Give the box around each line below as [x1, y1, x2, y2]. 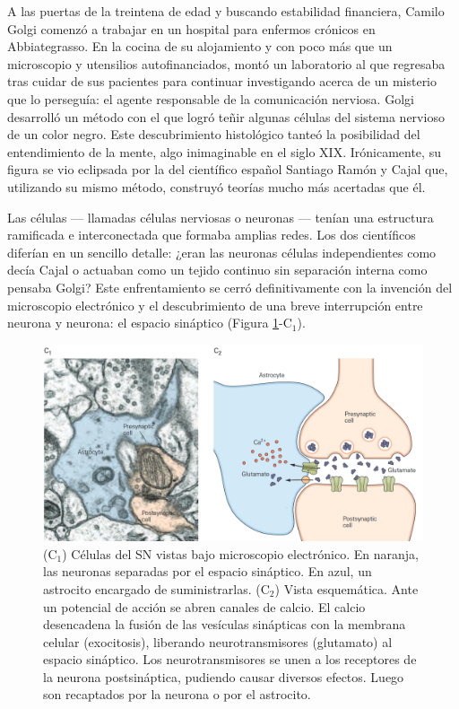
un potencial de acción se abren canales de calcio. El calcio [43, 597, 366, 616]
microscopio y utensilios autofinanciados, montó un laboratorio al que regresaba [7, 54, 446, 73]
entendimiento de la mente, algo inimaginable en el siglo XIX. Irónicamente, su [7, 142, 441, 161]
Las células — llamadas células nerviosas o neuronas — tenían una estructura [7, 207, 434, 226]
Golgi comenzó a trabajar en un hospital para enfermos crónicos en [7, 19, 376, 38]
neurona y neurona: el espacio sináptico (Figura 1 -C [7, 313, 292, 332]
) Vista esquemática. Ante [274, 579, 419, 598]
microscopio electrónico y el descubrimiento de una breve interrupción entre [7, 295, 423, 314]
